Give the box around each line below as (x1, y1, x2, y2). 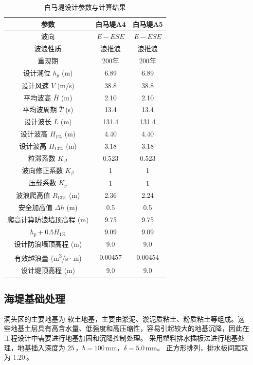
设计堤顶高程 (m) (21, 265, 75, 275)
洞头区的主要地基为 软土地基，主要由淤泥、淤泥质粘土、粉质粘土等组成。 (4, 313, 238, 324)
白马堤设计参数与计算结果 (44, 2, 126, 12)
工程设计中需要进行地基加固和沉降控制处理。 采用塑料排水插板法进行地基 (4, 333, 238, 343)
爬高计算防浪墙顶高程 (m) (7, 214, 89, 224)
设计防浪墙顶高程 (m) (14, 239, 82, 249)
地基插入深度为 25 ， (17, 342, 82, 352)
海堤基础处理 (4, 291, 65, 306)
